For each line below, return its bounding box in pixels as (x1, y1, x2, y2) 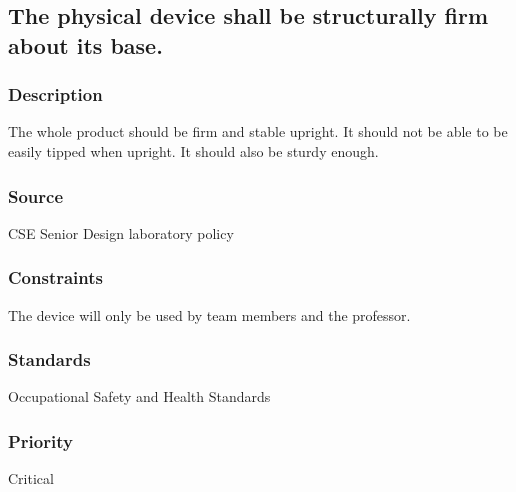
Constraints (8, 265, 103, 290)
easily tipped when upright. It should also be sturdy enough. (8, 140, 379, 161)
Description (8, 82, 103, 107)
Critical (8, 468, 54, 489)
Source (8, 183, 64, 208)
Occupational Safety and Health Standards (8, 386, 271, 407)
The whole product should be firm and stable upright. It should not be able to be (8, 121, 508, 142)
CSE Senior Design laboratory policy (8, 222, 234, 243)
